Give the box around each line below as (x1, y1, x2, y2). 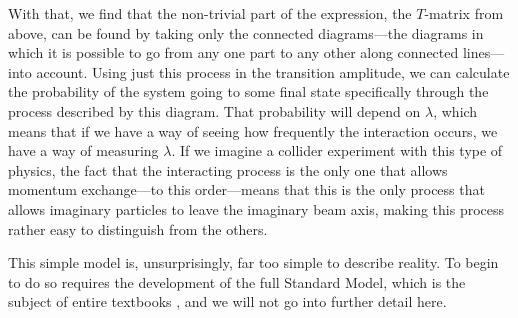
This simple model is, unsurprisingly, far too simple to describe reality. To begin (8, 252, 499, 273)
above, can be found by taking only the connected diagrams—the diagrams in (8, 22, 484, 43)
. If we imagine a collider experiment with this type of (171, 140, 503, 161)
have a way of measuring (8, 140, 159, 161)
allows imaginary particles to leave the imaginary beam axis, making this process (8, 198, 505, 219)
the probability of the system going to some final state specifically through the (8, 81, 489, 102)
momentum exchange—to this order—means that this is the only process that (8, 179, 485, 200)
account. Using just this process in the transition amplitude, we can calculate (36, 61, 510, 82)
